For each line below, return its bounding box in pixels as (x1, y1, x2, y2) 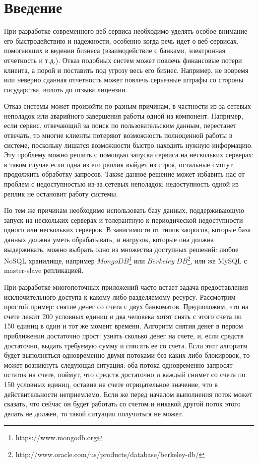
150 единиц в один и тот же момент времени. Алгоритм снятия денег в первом (4, 321, 243, 331)
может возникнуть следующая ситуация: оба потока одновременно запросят (4, 359, 233, 370)
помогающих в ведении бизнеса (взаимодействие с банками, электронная (4, 45, 226, 56)
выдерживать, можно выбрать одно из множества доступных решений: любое (4, 244, 239, 254)
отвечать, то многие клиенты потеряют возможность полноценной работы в (4, 130, 233, 140)
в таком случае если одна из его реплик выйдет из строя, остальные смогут (4, 159, 233, 169)
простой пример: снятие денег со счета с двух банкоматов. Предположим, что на (4, 301, 249, 312)
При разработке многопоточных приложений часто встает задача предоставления (4, 282, 248, 292)
